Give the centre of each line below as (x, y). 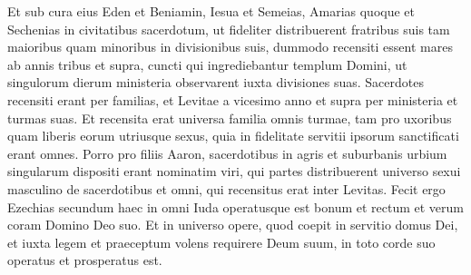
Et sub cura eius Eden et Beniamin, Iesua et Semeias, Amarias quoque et (211, 11)
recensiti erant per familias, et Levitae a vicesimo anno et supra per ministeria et (233, 99)
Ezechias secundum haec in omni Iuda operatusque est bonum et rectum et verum (236, 206)
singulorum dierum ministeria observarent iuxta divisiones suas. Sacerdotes (216, 82)
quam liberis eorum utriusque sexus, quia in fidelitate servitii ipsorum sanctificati (233, 136)
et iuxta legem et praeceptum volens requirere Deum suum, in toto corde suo (221, 242)
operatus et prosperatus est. (85, 260)
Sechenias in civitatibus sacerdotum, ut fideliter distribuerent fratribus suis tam (229, 29)
